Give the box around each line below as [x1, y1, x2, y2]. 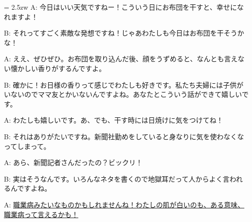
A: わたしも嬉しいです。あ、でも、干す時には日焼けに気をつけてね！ [4, 115, 223, 125]
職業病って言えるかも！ [4, 209, 78, 219]
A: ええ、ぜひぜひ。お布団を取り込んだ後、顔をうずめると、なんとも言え [4, 54, 238, 64]
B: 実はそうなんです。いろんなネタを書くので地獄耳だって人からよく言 [4, 173, 230, 184]
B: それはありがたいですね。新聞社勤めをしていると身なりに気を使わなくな [4, 131, 244, 141]
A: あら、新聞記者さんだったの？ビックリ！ [4, 157, 143, 167]
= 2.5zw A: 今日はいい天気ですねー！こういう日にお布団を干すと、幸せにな [4, 2, 244, 12]
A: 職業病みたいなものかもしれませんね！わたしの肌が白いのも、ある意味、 [4, 199, 245, 209]
